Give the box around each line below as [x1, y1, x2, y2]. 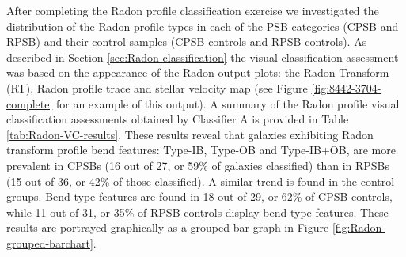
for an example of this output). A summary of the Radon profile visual [55, 95, 400, 111]
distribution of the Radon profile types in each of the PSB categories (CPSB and [6, 17, 399, 34]
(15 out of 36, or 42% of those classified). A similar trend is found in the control [6, 172, 395, 189]
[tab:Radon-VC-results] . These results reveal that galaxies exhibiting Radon [6, 126, 374, 142]
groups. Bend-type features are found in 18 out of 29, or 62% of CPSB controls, [6, 188, 393, 205]
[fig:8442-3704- [311, 79, 381, 96]
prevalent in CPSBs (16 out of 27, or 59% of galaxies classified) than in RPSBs [6, 157, 390, 173]
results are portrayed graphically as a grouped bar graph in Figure [6, 219, 329, 236]
